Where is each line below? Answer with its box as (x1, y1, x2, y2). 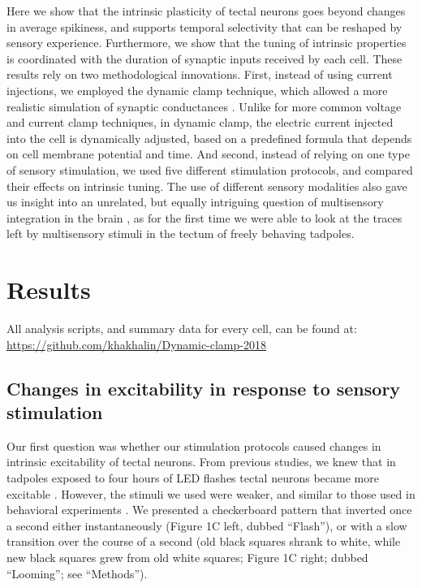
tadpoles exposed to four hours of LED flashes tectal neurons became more (6, 469, 379, 486)
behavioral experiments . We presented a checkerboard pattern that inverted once (6, 501, 412, 518)
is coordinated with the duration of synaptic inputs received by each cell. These (6, 50, 403, 67)
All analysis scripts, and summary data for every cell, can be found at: (6, 320, 357, 337)
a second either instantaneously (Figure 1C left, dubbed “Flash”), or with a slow (6, 517, 407, 534)
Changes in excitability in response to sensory (6, 375, 401, 400)
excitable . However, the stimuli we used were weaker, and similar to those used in (6, 485, 416, 502)
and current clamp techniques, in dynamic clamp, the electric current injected (6, 114, 394, 131)
